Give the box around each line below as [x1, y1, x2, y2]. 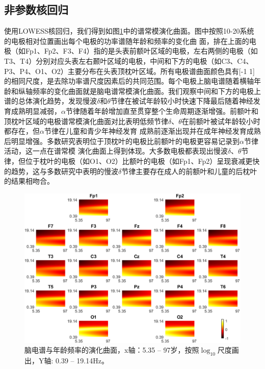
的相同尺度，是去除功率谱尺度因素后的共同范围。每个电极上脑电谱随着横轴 [4, 76, 254, 86]
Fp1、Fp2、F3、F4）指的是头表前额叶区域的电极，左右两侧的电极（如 [25, 45, 258, 56]
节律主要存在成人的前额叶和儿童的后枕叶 [121, 165, 257, 176]
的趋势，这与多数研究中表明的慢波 [4, 165, 118, 176]
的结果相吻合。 [4, 176, 54, 186]
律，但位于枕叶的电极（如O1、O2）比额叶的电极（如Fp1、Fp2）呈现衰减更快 [4, 155, 260, 166]
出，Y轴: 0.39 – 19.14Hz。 [24, 355, 109, 366]
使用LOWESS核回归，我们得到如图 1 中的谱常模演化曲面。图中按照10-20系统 [4, 26, 254, 36]
